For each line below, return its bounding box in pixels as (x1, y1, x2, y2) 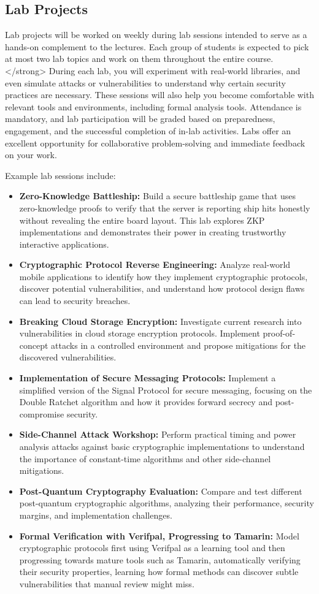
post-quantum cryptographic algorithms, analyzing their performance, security (19, 497, 314, 509)
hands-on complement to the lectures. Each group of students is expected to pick (5, 40, 309, 53)
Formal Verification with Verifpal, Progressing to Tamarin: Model (19, 529, 299, 542)
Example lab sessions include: (5, 169, 116, 181)
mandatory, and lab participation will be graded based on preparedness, (5, 112, 275, 125)
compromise (19, 407, 64, 420)
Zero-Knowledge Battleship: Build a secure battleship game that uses (19, 189, 296, 202)
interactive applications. (19, 237, 109, 250)
